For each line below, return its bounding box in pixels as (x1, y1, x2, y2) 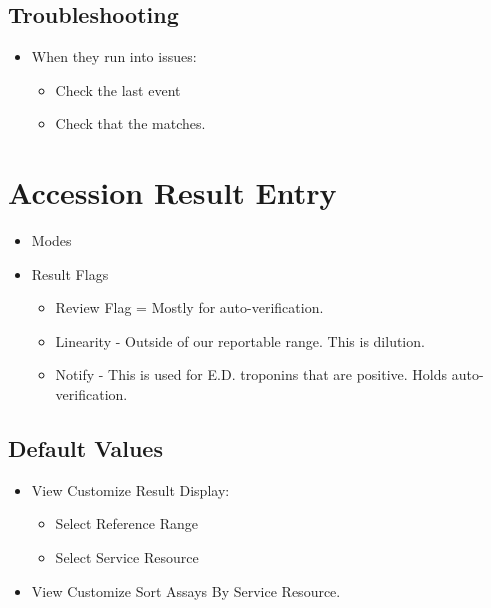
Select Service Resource (55, 547, 199, 568)
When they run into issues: (31, 46, 197, 67)
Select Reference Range (55, 513, 198, 534)
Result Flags (31, 263, 109, 284)
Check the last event (55, 79, 181, 100)
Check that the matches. (55, 113, 206, 134)
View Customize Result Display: (31, 479, 230, 500)
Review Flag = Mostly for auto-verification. (55, 297, 324, 318)
